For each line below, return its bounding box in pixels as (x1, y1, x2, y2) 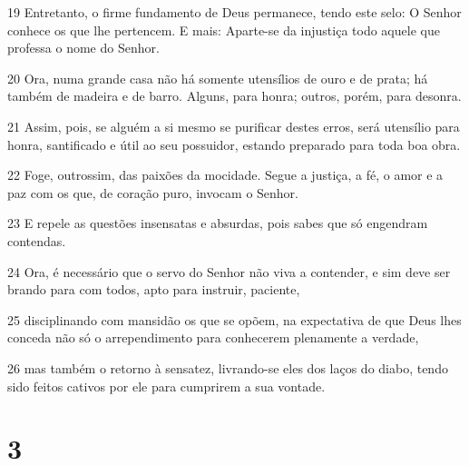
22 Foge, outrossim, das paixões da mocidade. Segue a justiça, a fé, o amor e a (7, 165, 444, 184)
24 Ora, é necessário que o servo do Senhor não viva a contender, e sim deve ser (7, 262, 451, 281)
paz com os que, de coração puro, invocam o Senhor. (7, 183, 299, 202)
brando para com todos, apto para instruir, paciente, (7, 280, 300, 299)
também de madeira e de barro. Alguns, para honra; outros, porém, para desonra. (7, 86, 462, 105)
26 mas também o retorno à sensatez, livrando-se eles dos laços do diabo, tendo (7, 358, 448, 377)
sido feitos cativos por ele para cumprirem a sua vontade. (7, 376, 326, 395)
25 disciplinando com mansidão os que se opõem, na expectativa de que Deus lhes (7, 310, 462, 329)
